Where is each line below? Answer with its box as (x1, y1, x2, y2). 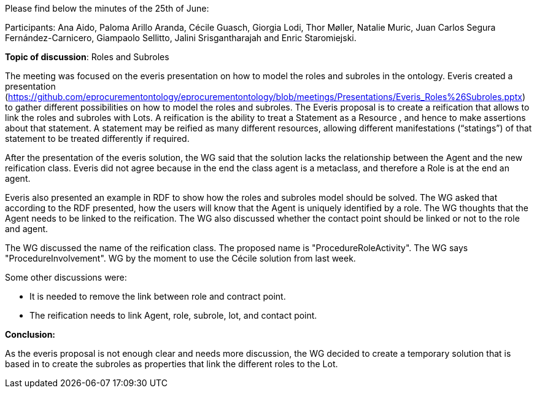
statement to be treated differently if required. (5, 133, 190, 144)
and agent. (5, 224, 48, 234)
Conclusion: (5, 329, 56, 340)
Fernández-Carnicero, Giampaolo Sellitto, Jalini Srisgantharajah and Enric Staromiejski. (5, 33, 357, 43)
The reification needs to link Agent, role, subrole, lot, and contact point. (29, 310, 317, 321)
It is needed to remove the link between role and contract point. (29, 291, 286, 302)
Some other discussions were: (5, 272, 127, 282)
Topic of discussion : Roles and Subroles (5, 52, 169, 62)
